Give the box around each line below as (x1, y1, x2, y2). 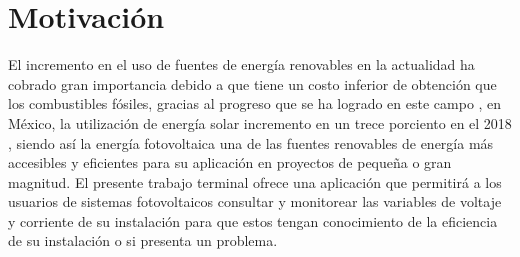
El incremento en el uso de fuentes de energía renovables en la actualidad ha (8, 54, 475, 75)
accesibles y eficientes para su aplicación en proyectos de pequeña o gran (8, 152, 452, 173)
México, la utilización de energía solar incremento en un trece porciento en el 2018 (8, 112, 512, 133)
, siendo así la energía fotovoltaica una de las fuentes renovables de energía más (8, 132, 494, 153)
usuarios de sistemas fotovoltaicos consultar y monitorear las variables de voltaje (8, 191, 502, 212)
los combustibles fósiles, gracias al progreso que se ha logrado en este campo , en (8, 93, 502, 114)
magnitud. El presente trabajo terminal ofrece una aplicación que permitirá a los (8, 171, 502, 192)
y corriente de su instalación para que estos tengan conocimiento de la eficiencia (8, 210, 498, 231)
